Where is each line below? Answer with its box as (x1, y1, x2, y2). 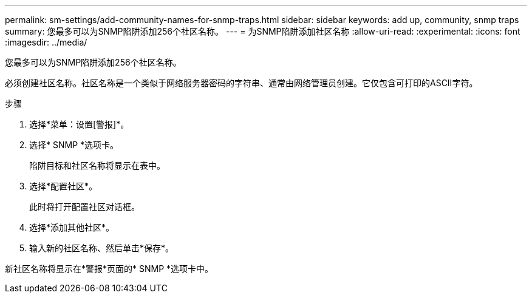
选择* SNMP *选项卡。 (29, 140, 119, 150)
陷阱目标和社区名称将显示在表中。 (29, 160, 165, 171)
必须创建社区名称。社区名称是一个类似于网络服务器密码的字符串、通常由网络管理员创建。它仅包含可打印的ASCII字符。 (5, 78, 478, 88)
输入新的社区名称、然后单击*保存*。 (29, 243, 174, 253)
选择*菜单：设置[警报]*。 (29, 119, 129, 129)
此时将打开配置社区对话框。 (29, 201, 140, 212)
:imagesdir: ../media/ (5, 37, 87, 47)
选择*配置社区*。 (29, 181, 98, 191)
